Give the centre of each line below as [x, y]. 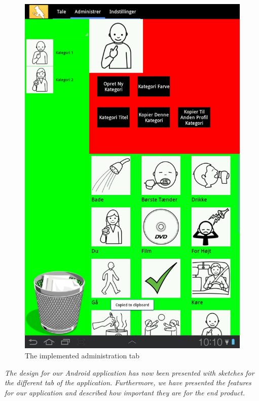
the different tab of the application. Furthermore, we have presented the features [128, 382]
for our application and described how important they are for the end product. [125, 392]
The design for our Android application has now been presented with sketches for [129, 372]
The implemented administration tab [82, 355]
